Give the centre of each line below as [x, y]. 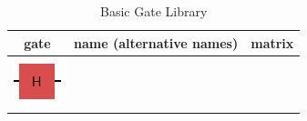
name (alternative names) [156, 42]
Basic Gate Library [154, 11]
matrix [272, 42]
